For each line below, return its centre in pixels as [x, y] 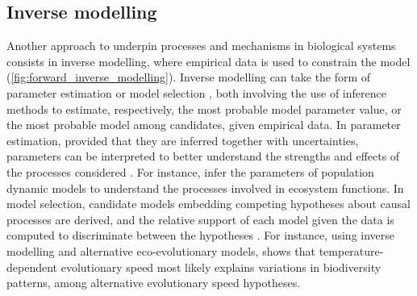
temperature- [351, 250]
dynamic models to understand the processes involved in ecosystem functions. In [205, 188]
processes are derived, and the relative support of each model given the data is [200, 219]
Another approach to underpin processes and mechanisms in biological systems [201, 46]
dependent [32, 267]
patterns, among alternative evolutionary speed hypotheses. [154, 283]
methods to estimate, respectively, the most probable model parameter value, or [204, 108]
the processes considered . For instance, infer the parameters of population [190, 171]
